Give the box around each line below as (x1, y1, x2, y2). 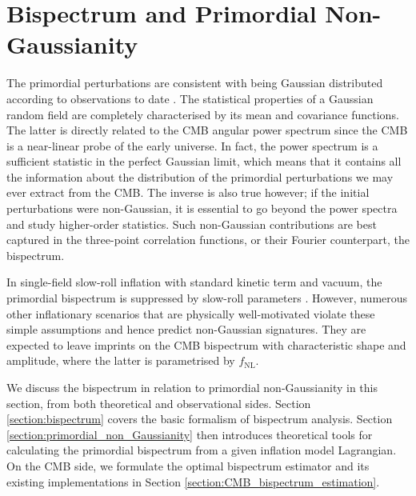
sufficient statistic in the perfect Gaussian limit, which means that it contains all (6, 153, 402, 170)
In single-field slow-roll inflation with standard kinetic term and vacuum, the (6, 274, 382, 290)
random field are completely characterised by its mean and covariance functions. (6, 106, 399, 122)
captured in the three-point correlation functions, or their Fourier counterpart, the (6, 231, 410, 248)
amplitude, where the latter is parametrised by (6, 352, 235, 369)
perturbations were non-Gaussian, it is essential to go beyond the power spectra (6, 200, 398, 217)
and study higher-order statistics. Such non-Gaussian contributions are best (6, 215, 377, 232)
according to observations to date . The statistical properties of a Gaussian (6, 90, 374, 106)
